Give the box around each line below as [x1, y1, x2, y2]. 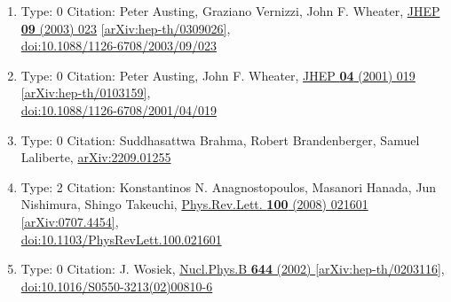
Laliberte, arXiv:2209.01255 [20, 148, 171, 166]
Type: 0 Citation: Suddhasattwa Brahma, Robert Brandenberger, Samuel [20, 130, 420, 149]
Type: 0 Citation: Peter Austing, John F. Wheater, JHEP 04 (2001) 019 [20, 66, 415, 84]
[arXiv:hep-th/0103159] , [20, 83, 151, 102]
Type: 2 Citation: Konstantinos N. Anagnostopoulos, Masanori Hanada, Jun [20, 177, 437, 196]
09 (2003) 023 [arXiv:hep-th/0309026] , [20, 19, 231, 37]
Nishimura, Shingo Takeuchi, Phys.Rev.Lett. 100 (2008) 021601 [20, 195, 368, 213]
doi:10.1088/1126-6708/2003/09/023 [20, 36, 217, 55]
